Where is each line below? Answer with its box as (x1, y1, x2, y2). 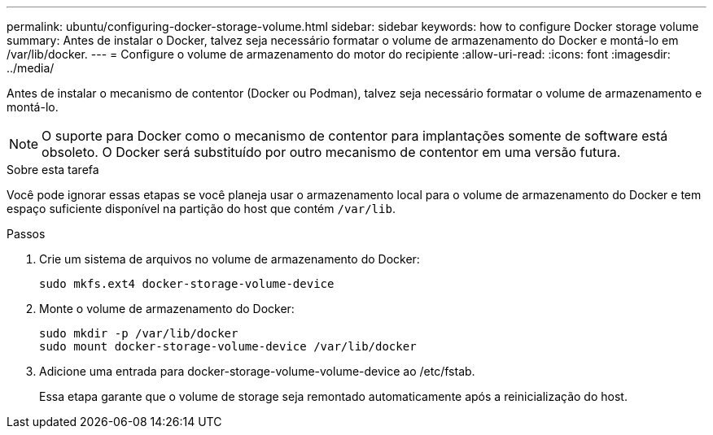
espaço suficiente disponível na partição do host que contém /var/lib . (7, 202, 396, 215)
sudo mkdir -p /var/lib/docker (39, 327, 238, 340)
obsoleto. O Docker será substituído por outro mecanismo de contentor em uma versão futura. (42, 144, 621, 160)
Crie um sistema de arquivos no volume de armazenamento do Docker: (39, 252, 420, 266)
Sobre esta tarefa (7, 163, 99, 176)
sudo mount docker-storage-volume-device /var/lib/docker (39, 340, 417, 353)
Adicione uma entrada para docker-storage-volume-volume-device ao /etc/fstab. (39, 364, 475, 378)
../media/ (7, 61, 55, 75)
